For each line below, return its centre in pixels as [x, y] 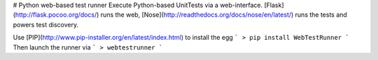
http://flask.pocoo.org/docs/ [56, 15]
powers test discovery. [46, 24]
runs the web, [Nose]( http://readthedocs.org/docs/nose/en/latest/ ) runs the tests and [224, 15]
